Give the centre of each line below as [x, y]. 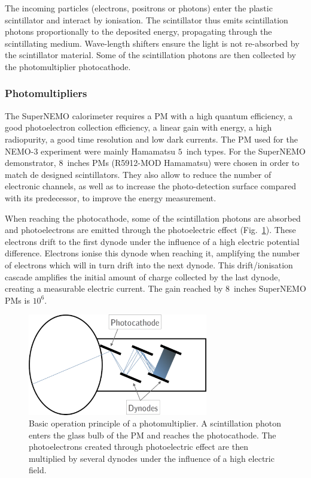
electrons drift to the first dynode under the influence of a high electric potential [152, 241]
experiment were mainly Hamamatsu [108, 151]
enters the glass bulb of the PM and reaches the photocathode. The [153, 435]
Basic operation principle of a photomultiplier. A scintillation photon [155, 423]
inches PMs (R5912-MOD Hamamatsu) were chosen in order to [183, 163]
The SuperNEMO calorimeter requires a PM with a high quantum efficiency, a [149, 115]
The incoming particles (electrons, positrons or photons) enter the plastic [139, 8]
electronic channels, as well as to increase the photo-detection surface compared [150, 186]
